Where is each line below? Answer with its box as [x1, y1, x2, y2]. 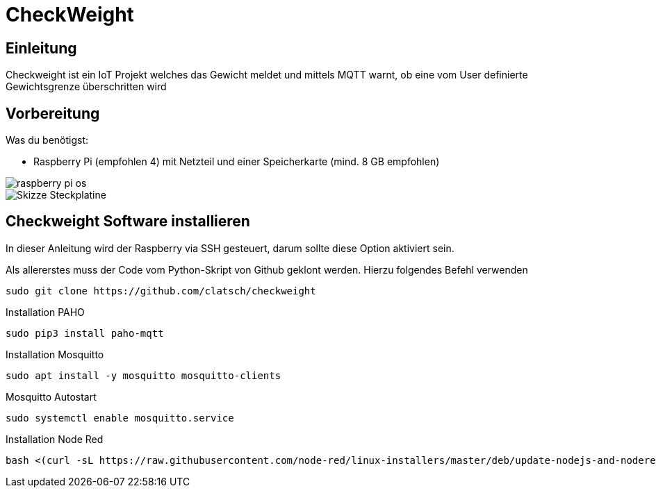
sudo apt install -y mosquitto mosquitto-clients [6, 369, 281, 381]
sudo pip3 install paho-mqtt [6, 327, 164, 339]
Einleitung [6, 39, 77, 57]
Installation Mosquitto [6, 348, 104, 360]
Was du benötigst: [6, 134, 89, 147]
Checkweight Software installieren [6, 212, 250, 231]
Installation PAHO [6, 306, 85, 318]
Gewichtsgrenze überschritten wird [6, 81, 167, 93]
